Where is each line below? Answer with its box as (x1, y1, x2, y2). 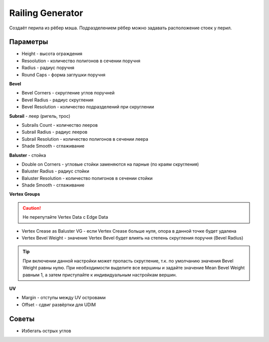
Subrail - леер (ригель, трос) (9, 113, 71, 119)
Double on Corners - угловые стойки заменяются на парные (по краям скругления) (21, 161, 199, 167)
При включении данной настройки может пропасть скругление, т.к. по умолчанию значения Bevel (22, 257, 234, 263)
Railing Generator (9, 7, 83, 18)
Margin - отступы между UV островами (21, 295, 106, 301)
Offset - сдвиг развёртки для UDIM (21, 301, 96, 308)
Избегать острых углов (21, 328, 72, 334)
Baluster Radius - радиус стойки (21, 168, 90, 174)
